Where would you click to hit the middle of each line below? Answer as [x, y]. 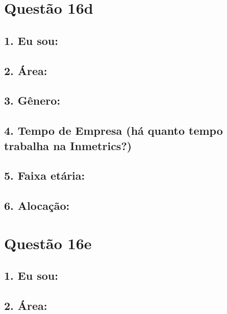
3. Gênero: [32, 100]
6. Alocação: [37, 206]
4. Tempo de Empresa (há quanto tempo [113, 130]
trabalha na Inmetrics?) [68, 145]
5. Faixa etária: [45, 175]
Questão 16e [48, 243]
